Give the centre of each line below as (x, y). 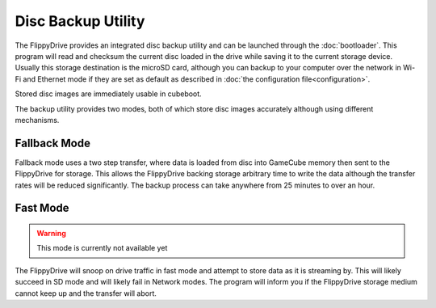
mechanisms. (37, 120)
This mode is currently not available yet (102, 248)
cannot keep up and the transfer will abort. (86, 293)
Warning (51, 233)
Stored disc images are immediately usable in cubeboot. (108, 94)
